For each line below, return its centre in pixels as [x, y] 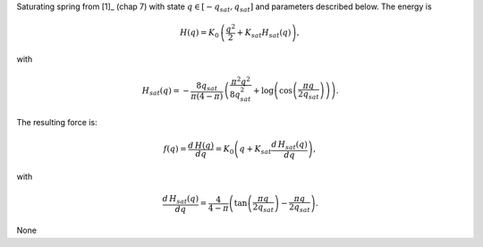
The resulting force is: [57, 122]
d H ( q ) [201, 145]
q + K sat [255, 150]
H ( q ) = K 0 [199, 34]
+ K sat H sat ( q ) [264, 34]
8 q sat [207, 87]
